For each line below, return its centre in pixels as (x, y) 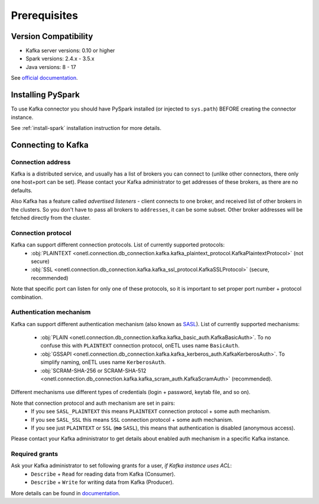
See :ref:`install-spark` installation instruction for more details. (86, 128)
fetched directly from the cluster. (51, 218)
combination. (27, 297)
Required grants (35, 454)
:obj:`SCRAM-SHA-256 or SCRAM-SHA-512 (94, 370)
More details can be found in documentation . (66, 493)
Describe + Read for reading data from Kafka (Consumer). (103, 474)
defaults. (22, 190)
